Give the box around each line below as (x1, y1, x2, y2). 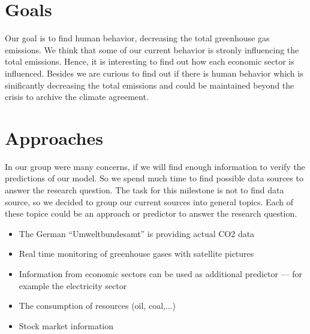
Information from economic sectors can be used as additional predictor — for (19, 267, 303, 280)
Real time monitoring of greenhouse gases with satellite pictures (19, 247, 254, 260)
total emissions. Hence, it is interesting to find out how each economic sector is (5, 55, 294, 68)
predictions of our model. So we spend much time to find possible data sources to (5, 172, 303, 184)
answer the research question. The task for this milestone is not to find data (5, 184, 284, 196)
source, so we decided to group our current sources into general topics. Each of (5, 195, 294, 208)
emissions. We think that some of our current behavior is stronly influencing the (5, 43, 299, 56)
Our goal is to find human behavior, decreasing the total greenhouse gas (5, 32, 270, 44)
